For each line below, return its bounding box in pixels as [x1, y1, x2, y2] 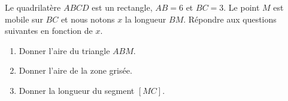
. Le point [223, 1, 260, 13]
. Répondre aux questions [183, 12, 277, 25]
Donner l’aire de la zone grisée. [19, 64, 132, 77]
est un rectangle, [92, 1, 153, 13]
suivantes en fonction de [5, 24, 93, 37]
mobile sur [5, 12, 43, 25]
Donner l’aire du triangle [19, 44, 110, 56]
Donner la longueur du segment [19, 84, 135, 96]
